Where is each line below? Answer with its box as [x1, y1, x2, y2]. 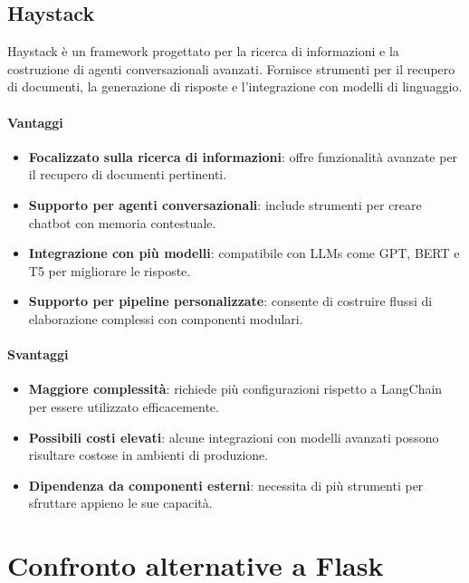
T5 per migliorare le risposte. [28, 261, 191, 280]
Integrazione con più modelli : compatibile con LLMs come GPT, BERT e [28, 244, 460, 263]
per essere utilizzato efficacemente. [28, 397, 219, 416]
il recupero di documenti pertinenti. [28, 165, 227, 184]
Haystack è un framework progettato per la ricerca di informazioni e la [7, 42, 399, 61]
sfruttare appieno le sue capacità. [28, 493, 213, 512]
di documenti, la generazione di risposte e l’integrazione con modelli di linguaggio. [7, 77, 463, 96]
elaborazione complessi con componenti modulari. [28, 309, 303, 328]
